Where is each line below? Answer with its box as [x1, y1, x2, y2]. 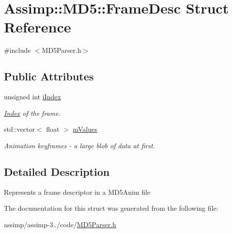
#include [4, 45, 31, 55]
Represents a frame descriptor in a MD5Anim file [4, 186, 151, 197]
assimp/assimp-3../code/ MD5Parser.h [4, 219, 116, 229]
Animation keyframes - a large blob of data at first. [4, 140, 155, 150]
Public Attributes [4, 69, 94, 84]
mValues [73, 124, 97, 134]
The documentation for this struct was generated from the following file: [4, 203, 218, 213]
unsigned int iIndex [4, 92, 61, 102]
